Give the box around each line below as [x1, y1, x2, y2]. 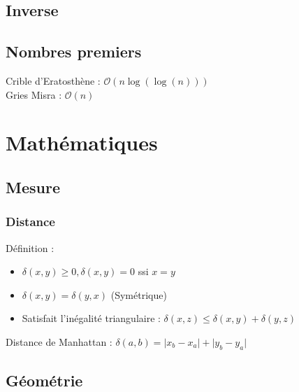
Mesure [6, 176, 60, 197]
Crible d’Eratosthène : [6, 73, 101, 87]
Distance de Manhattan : [6, 334, 112, 349]
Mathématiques [6, 128, 158, 157]
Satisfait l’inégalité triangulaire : [22, 311, 161, 325]
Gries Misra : [6, 87, 62, 101]
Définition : [6, 240, 54, 255]
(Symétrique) [110, 287, 167, 302]
